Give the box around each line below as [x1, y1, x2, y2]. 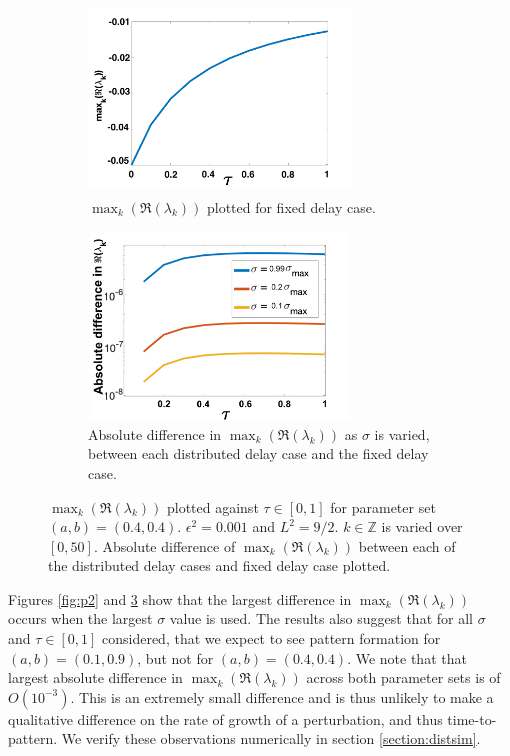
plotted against [166, 496, 259, 517]
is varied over [381, 516, 463, 537]
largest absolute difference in [8, 667, 183, 688]
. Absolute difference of [93, 535, 236, 556]
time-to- [447, 708, 497, 729]
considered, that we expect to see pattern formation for [102, 628, 441, 649]
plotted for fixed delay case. [206, 196, 376, 217]
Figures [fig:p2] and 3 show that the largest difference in [8, 588, 352, 609]
